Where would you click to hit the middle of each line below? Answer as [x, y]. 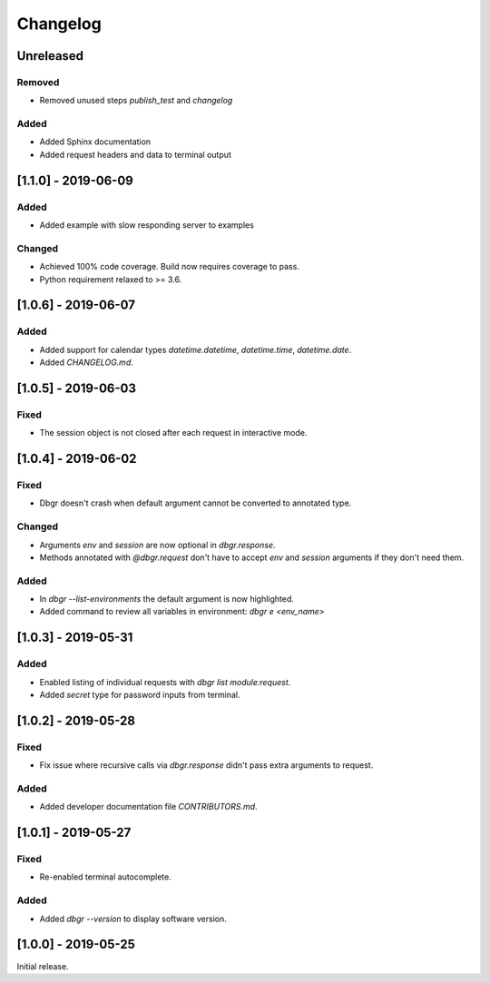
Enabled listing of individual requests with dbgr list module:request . [165, 682]
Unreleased [50, 56]
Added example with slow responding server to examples [147, 225]
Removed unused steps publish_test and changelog [136, 101]
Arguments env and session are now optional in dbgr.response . [157, 545]
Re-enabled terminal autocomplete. [105, 877]
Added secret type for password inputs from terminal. [140, 695]
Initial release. [43, 966]
